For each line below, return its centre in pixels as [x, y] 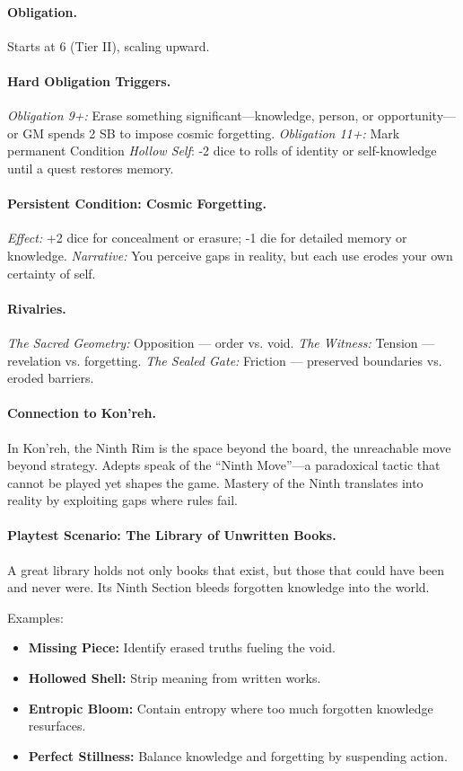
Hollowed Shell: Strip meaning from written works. [175, 678]
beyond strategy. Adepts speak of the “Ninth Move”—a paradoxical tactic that [224, 465]
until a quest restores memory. [91, 168]
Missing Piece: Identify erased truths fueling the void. [182, 647]
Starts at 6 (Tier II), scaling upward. [109, 45]
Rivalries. [37, 308]
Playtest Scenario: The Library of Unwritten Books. [172, 535]
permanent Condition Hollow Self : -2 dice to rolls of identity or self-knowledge [222, 151]
